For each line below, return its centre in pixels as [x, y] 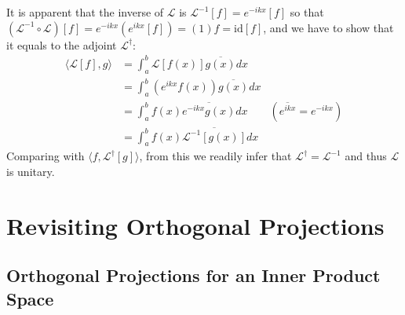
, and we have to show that [328, 27]
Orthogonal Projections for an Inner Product [193, 275]
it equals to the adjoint [62, 44]
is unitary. [31, 172]
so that [307, 12]
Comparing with [46, 156]
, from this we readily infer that [215, 156]
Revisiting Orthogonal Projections [195, 225]
